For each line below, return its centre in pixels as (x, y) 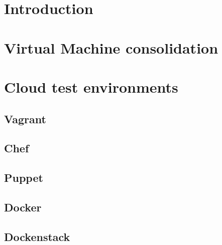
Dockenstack (37, 236)
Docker (23, 207)
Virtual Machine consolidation (111, 47)
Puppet (24, 178)
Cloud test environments (91, 86)
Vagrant (25, 118)
